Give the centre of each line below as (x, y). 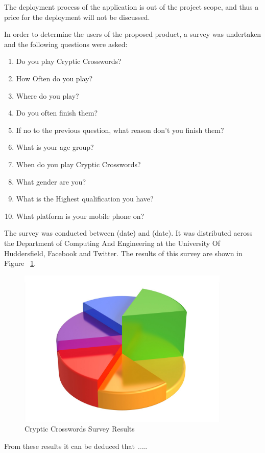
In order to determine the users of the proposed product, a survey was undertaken (133, 34)
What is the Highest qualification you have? (85, 199)
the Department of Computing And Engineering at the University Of (112, 243)
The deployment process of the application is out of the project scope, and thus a (131, 7)
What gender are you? (51, 181)
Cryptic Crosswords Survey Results (80, 429)
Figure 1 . (20, 263)
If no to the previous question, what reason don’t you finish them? (120, 130)
